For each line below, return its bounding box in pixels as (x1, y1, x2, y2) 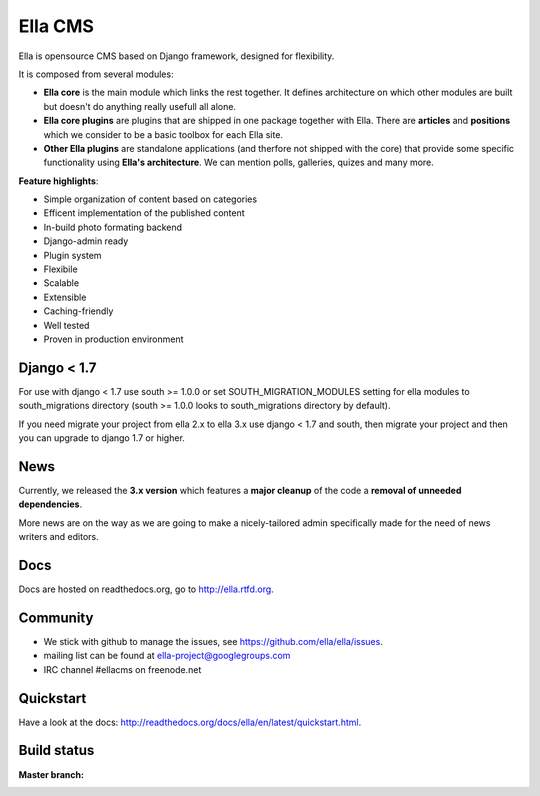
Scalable (43, 277, 80, 289)
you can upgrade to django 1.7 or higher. (18, 432, 185, 444)
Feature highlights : (18, 175, 99, 187)
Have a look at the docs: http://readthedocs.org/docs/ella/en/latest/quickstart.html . (18, 716, 362, 728)
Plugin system (43, 249, 102, 261)
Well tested (43, 319, 90, 331)
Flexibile (43, 263, 79, 275)
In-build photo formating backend (43, 221, 183, 233)
